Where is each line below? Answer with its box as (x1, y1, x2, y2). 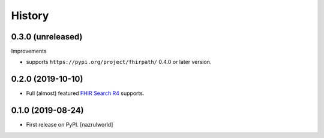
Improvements (11, 48, 47, 55)
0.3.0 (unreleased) (11, 32, 83, 42)
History (11, 9, 49, 22)
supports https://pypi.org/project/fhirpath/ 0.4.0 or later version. (26, 59, 212, 66)
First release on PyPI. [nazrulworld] (26, 121, 113, 128)
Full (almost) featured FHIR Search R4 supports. (26, 90, 145, 97)
